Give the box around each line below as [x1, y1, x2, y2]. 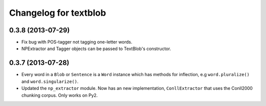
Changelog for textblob [9, 7, 106, 18]
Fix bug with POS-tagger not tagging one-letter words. [21, 39, 133, 45]
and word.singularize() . [21, 79, 79, 84]
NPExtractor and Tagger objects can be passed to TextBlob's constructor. [21, 46, 171, 52]
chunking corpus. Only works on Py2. [21, 92, 98, 98]
